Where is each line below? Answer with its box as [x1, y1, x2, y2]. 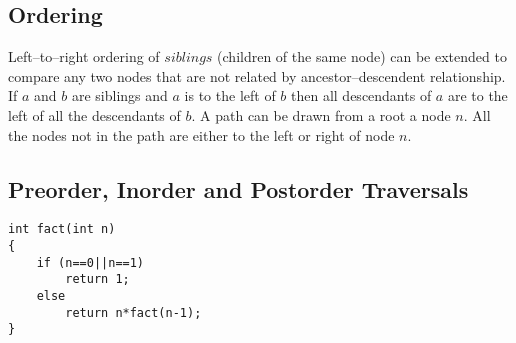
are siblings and [71, 85, 168, 106]
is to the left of [184, 85, 276, 106]
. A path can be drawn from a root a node [191, 104, 451, 125]
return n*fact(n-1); [65, 305, 202, 320]
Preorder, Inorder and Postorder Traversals [8, 173, 469, 204]
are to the [447, 85, 508, 106]
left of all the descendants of [8, 104, 181, 125]
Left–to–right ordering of [8, 46, 160, 67]
